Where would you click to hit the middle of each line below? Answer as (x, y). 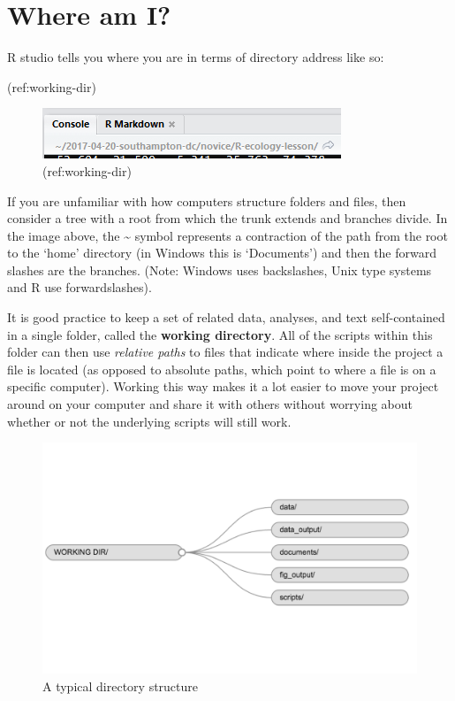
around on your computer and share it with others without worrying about (210, 404)
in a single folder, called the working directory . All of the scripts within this (220, 334)
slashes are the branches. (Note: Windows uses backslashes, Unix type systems (220, 270)
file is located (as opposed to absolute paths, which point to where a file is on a (222, 369)
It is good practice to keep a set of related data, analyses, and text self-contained (226, 317)
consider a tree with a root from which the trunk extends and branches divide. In (227, 218)
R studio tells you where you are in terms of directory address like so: (196, 57)
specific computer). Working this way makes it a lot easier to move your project (223, 386)
